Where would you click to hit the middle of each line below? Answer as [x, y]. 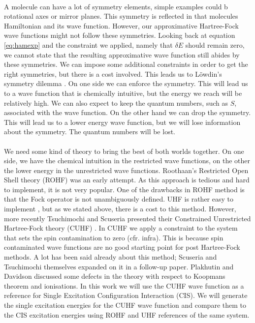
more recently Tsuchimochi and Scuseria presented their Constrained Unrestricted [127, 218]
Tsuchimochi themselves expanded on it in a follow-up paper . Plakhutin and [119, 266]
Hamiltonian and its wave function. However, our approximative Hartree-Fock [121, 25]
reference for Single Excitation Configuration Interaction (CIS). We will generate [126, 295]
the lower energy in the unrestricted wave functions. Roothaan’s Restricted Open [126, 170]
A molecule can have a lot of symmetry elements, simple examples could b [116, 6]
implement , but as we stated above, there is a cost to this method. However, [120, 209]
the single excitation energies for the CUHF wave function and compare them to [125, 305]
